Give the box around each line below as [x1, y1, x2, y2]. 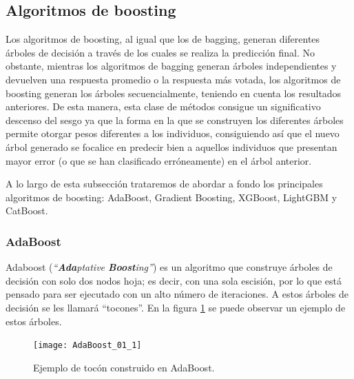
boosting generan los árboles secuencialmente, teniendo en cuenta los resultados [6, 85, 342, 100]
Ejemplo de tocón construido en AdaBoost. [33, 360, 215, 374]
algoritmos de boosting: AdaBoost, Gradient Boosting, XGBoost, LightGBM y [6, 189, 337, 204]
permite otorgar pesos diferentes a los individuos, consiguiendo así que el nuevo [6, 126, 340, 141]
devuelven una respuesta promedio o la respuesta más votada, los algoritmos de [6, 72, 341, 86]
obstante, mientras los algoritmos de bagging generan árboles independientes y [6, 59, 337, 73]
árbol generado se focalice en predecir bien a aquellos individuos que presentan [6, 139, 337, 154]
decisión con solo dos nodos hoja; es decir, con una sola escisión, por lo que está [6, 273, 342, 287]
